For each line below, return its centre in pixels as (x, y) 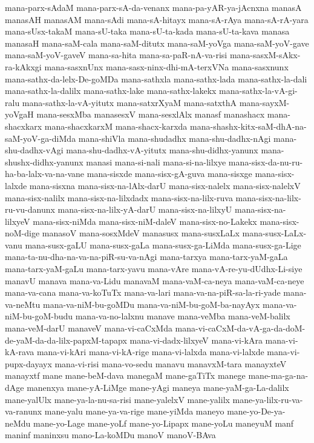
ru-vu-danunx (30, 209)
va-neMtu (23, 304)
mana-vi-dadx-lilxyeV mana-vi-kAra (196, 340)
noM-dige (22, 233)
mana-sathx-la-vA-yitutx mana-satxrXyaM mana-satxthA (129, 102)
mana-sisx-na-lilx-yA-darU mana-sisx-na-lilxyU (145, 209)
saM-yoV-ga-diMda (41, 138)
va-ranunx (24, 411)
